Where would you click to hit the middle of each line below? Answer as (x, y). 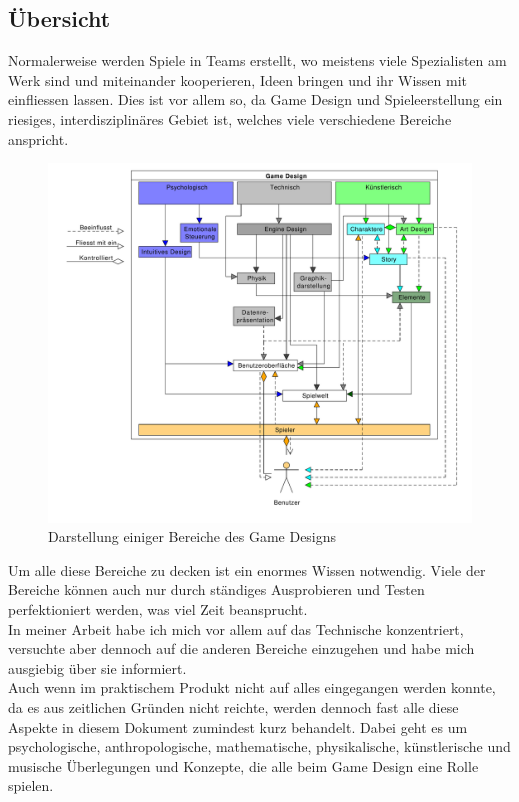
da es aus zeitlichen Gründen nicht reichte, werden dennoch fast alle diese (233, 706)
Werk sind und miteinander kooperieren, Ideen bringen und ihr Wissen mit (238, 79)
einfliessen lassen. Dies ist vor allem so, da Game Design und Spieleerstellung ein (255, 99)
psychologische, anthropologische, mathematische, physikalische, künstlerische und (259, 746)
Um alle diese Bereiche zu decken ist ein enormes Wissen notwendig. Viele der (247, 569)
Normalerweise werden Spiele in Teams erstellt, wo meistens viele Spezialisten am (257, 60)
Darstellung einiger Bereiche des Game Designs (192, 536)
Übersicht (59, 18)
